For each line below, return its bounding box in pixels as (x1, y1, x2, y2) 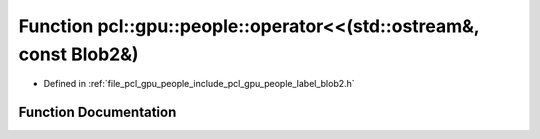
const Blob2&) (18, 43, 139, 65)
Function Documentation (18, 104, 177, 121)
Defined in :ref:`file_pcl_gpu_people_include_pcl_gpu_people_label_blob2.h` (43, 78, 355, 90)
